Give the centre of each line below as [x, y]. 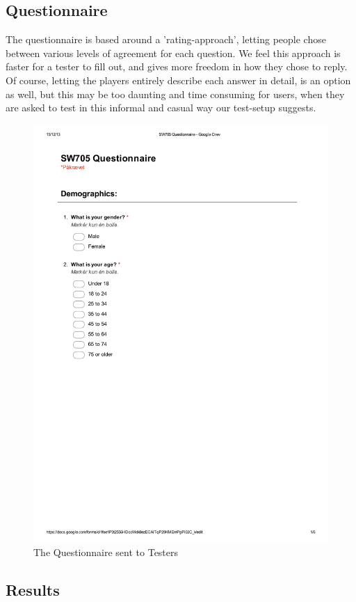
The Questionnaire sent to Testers [106, 552]
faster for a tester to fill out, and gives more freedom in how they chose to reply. [177, 66]
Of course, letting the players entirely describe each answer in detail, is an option [178, 80]
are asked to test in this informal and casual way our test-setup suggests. [161, 108]
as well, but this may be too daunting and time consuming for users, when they [175, 94]
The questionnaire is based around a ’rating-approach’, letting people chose [166, 39]
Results [33, 589]
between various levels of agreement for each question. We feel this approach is [173, 53]
